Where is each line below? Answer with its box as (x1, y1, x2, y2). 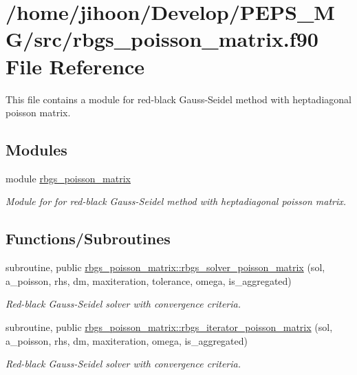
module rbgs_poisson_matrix (6, 171, 131, 185)
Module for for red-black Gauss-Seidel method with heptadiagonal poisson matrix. (6, 194, 347, 208)
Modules (6, 139, 67, 160)
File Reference (6, 52, 145, 80)
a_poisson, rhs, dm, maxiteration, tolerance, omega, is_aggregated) (6, 273, 292, 288)
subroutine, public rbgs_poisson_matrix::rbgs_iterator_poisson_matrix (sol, (6, 320, 333, 334)
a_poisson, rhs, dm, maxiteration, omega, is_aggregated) (6, 333, 248, 347)
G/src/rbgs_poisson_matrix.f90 (6, 25, 318, 53)
